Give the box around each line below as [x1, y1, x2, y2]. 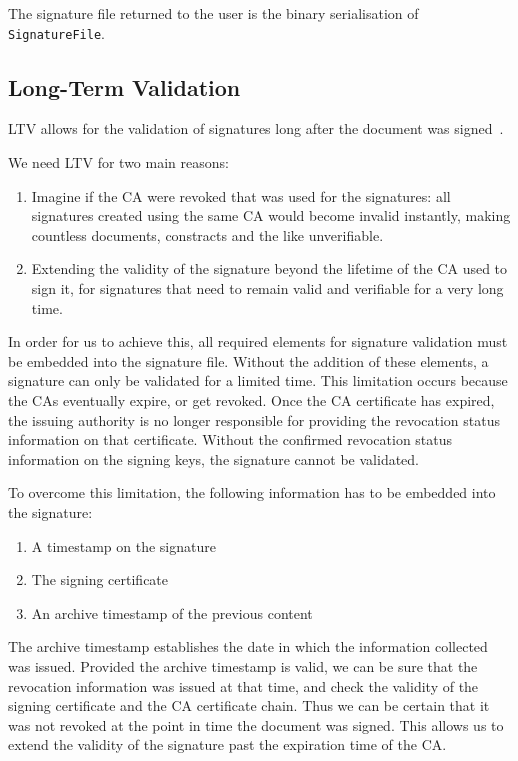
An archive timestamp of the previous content [31, 602, 313, 623]
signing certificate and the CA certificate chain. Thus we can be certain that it [8, 695, 490, 716]
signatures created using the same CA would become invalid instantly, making [31, 205, 511, 226]
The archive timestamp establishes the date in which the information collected [8, 636, 488, 657]
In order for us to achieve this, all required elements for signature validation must [8, 331, 508, 352]
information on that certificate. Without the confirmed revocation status [8, 429, 453, 450]
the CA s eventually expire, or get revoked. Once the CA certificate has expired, [8, 389, 495, 410]
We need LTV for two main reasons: [8, 152, 229, 173]
